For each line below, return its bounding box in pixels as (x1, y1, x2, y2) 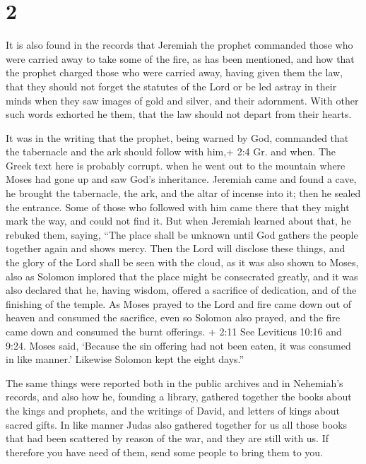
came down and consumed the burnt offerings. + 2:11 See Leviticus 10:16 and (6, 324, 342, 338)
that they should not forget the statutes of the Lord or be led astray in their (6, 78, 337, 93)
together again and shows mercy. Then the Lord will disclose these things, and (6, 241, 346, 256)
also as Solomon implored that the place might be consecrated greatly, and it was (6, 268, 358, 283)
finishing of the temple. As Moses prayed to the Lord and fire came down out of (6, 296, 352, 311)
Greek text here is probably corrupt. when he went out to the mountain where (6, 157, 346, 172)
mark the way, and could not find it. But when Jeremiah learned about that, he (6, 213, 351, 228)
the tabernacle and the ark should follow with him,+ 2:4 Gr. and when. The (6, 144, 336, 159)
